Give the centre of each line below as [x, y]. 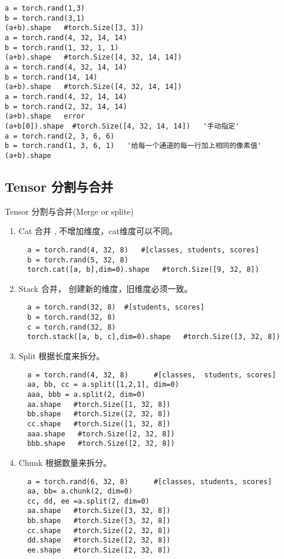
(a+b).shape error [45, 116]
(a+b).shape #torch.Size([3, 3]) [75, 28]
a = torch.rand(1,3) [45, 8]
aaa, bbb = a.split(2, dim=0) [86, 394]
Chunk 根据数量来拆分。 [65, 462]
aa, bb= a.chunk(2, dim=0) [80, 491]
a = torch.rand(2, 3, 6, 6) [60, 136]
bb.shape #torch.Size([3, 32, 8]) [99, 521]
